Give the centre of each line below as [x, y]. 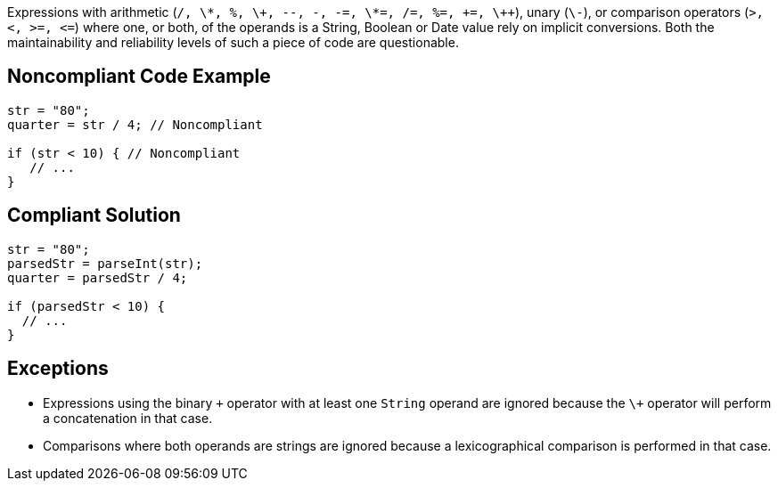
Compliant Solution [94, 216]
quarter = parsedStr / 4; [98, 277]
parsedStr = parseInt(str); [105, 263]
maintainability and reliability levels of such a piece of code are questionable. [233, 42]
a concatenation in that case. [128, 418]
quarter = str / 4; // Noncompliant [135, 124]
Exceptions [58, 369]
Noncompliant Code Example [139, 77]
